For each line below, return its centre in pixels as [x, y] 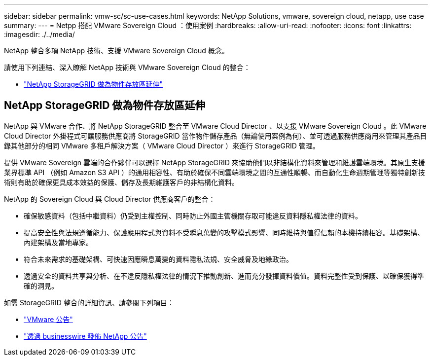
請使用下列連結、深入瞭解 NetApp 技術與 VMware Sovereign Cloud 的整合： [127, 67]
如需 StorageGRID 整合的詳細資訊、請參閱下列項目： [89, 302]
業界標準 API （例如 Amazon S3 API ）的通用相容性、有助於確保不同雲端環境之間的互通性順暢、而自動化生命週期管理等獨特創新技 [215, 172]
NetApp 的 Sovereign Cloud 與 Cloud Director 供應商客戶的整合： [110, 199]
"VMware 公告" [48, 319]
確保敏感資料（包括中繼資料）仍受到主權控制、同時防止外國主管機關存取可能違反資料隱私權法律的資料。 [193, 216]
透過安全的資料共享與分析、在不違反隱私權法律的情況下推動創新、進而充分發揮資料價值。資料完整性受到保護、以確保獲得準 [224, 276]
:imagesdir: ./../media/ [39, 34]
